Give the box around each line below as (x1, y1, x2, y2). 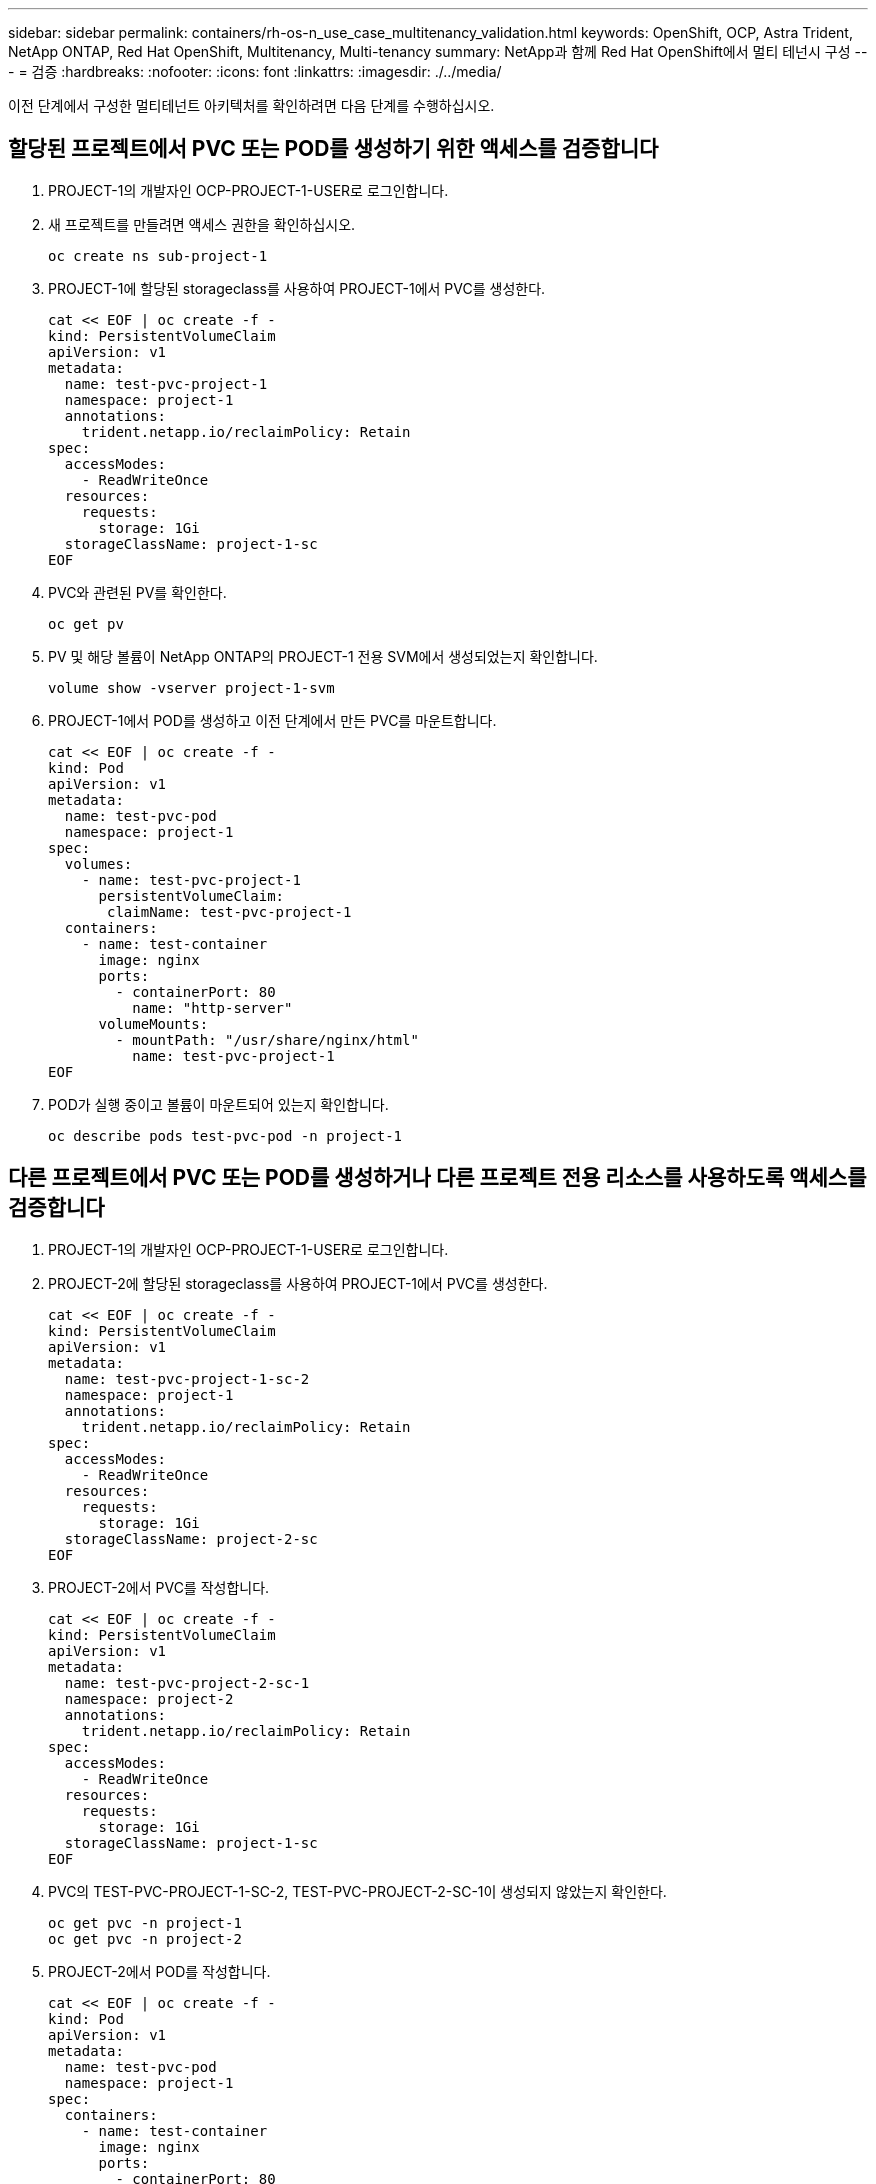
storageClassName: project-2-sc (64, 1530, 318, 1547)
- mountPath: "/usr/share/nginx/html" (115, 1031, 419, 1048)
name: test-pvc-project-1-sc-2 (64, 1370, 310, 1387)
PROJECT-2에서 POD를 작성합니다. (48, 1962, 271, 1980)
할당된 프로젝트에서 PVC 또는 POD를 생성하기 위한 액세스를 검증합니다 (8, 136, 659, 162)
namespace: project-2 (64, 1690, 234, 1707)
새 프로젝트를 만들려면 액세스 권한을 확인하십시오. (48, 215, 356, 233)
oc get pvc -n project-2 (48, 1930, 242, 1947)
